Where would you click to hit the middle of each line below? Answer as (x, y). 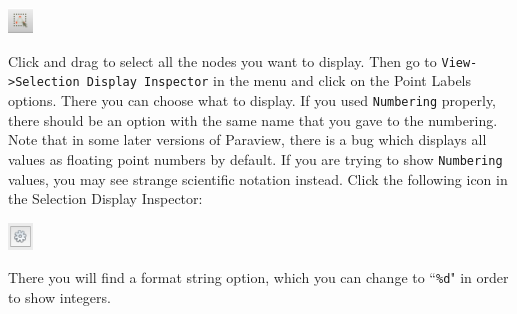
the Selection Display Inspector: (105, 198)
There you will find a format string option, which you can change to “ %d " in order (258, 277)
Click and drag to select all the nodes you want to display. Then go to (222, 60)
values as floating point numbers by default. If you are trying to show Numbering (255, 158)
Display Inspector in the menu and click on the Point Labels (279, 80)
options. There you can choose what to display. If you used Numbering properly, (252, 100)
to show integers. (59, 296)
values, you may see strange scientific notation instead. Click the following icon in (258, 178)
